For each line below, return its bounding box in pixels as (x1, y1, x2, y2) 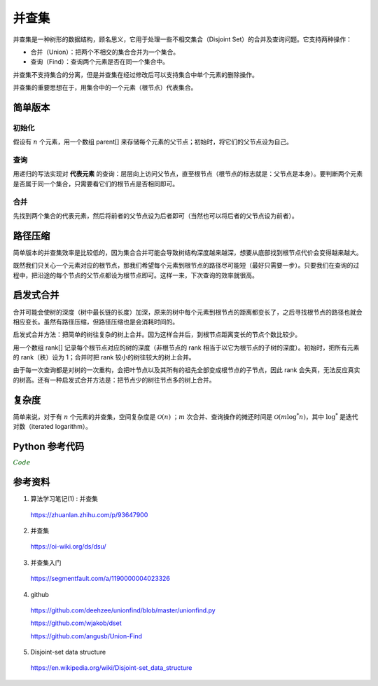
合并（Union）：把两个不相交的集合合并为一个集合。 (30, 48, 180, 56)
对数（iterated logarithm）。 (13, 423, 92, 431)
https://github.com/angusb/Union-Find (30, 631, 143, 640)
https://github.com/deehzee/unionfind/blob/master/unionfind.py (30, 606, 216, 615)
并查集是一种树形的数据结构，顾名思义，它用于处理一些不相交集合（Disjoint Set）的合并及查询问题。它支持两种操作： (13, 35, 353, 43)
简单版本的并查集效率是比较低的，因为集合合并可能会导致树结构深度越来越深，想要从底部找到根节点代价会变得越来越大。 (13, 248, 363, 256)
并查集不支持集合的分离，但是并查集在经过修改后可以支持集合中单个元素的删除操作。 (13, 70, 258, 78)
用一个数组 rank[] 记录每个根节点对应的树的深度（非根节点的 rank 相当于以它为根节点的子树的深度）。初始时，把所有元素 (13, 343, 360, 352)
